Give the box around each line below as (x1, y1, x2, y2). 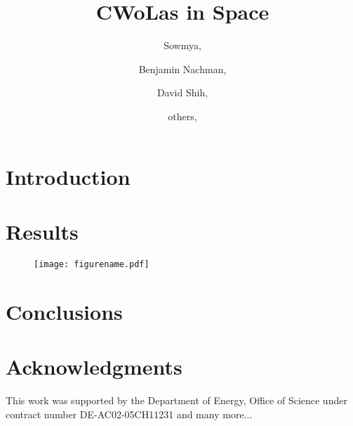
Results (6, 217, 79, 245)
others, (168, 108, 197, 123)
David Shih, (156, 85, 208, 100)
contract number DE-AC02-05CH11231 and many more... (6, 406, 253, 421)
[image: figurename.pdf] (34, 259, 149, 269)
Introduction (6, 162, 131, 191)
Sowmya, (164, 38, 201, 53)
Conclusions (6, 297, 123, 325)
